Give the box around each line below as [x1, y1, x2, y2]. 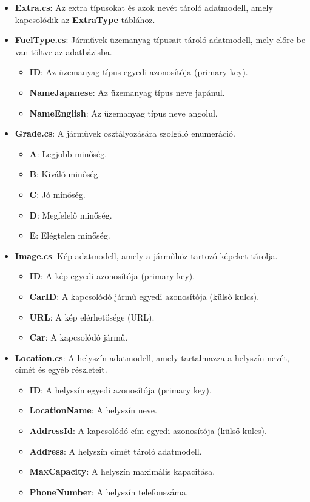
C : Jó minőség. [29, 188, 86, 200]
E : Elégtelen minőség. [29, 229, 110, 242]
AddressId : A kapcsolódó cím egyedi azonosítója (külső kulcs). [29, 424, 267, 437]
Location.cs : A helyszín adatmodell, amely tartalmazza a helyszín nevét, [15, 351, 289, 364]
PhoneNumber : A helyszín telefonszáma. [29, 485, 189, 498]
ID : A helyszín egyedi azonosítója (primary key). [29, 383, 212, 396]
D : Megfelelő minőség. [29, 208, 112, 221]
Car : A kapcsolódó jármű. [29, 331, 128, 344]
